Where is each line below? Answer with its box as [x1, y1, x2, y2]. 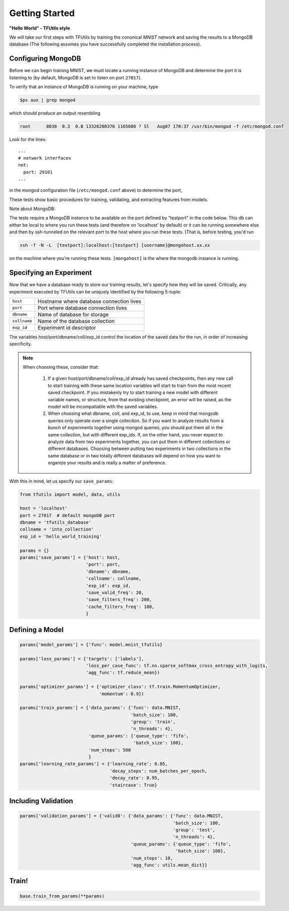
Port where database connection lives [38, 304, 127, 311]
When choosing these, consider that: [23, 364, 99, 370]
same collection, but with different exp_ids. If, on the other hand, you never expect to [48, 431, 223, 437]
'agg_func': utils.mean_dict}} [130, 862, 208, 868]
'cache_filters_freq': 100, [86, 603, 155, 610]
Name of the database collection [38, 318, 115, 325]
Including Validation [9, 797, 74, 805]
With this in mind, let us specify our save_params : [9, 478, 114, 484]
